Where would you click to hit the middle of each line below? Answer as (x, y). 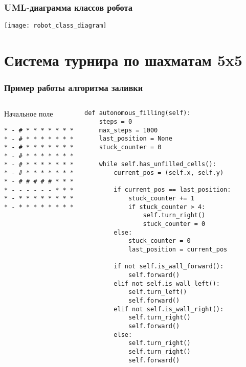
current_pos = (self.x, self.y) (169, 173)
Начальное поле (29, 114)
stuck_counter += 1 (161, 199)
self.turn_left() (158, 292)
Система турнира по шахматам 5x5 (123, 60)
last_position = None (136, 139)
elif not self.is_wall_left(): (167, 283)
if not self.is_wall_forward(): (169, 267)
